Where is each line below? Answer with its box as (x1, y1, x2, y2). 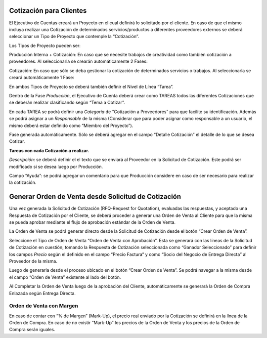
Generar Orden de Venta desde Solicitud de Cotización (9, 193, 181, 201)
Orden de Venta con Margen (9, 302, 79, 309)
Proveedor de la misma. (9, 258, 58, 264)
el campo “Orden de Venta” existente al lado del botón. (9, 274, 121, 280)
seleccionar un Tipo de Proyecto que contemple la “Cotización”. (9, 34, 139, 40)
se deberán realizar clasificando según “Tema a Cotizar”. (9, 99, 126, 106)
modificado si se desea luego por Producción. (9, 164, 103, 169)
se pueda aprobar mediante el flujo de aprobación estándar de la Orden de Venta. (9, 219, 176, 225)
